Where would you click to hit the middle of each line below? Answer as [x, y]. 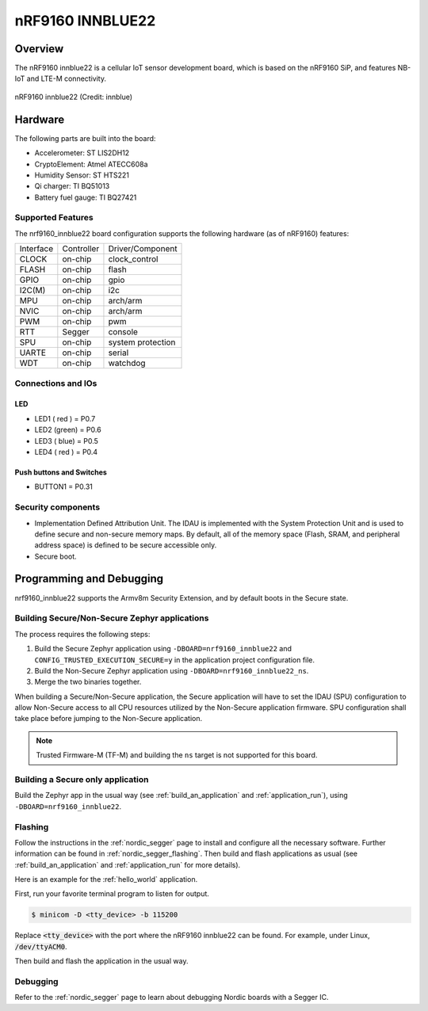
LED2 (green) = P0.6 [68, 430]
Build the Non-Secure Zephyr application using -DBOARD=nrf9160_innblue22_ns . [172, 670]
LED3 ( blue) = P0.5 [67, 441]
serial [118, 353]
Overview [39, 49]
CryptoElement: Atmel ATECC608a [91, 164]
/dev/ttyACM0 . [41, 946]
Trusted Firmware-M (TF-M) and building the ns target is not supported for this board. [177, 755]
